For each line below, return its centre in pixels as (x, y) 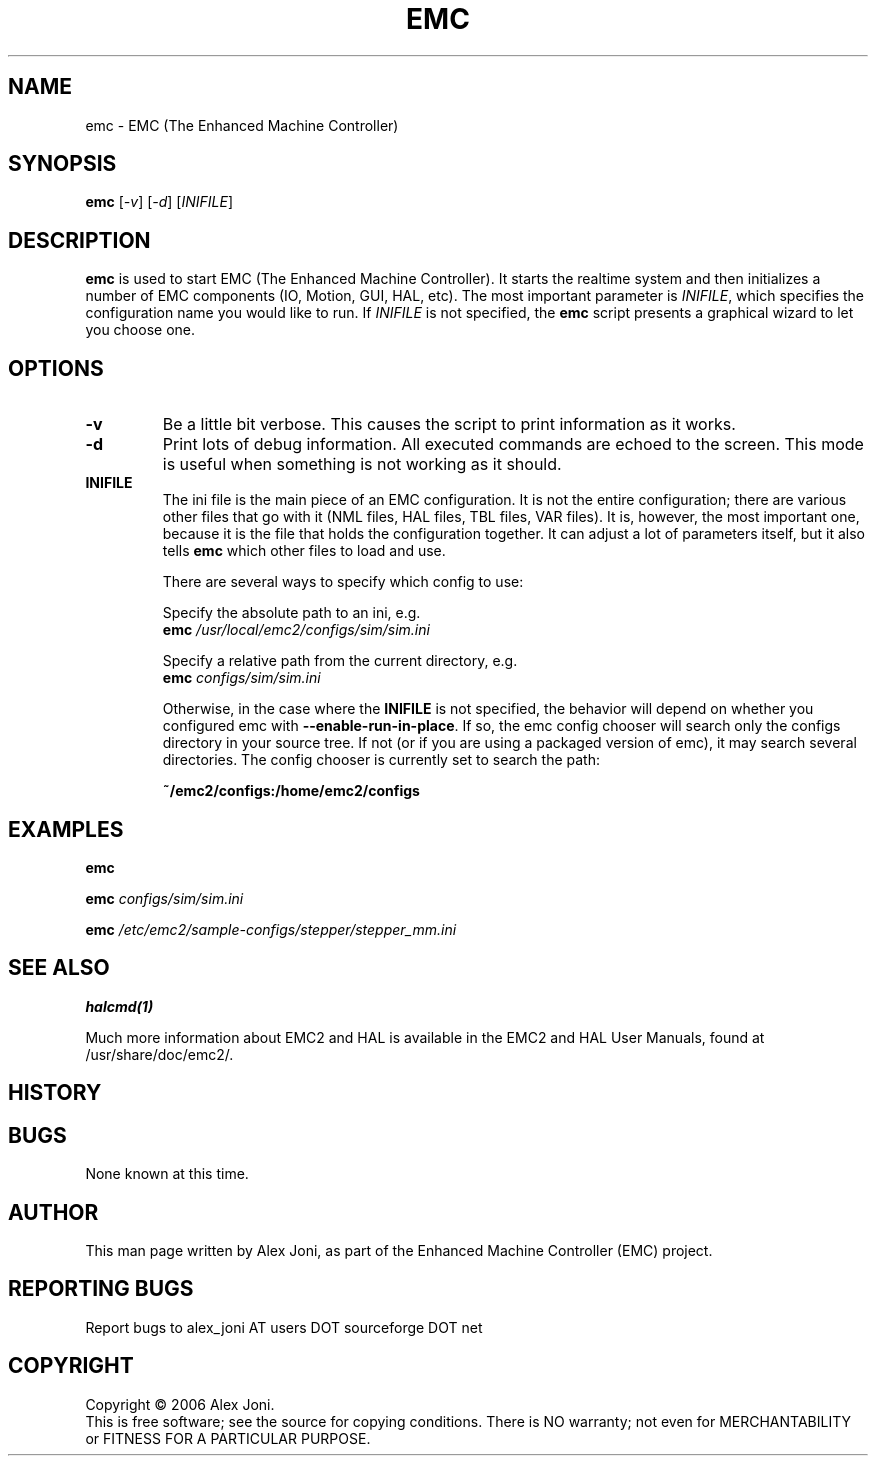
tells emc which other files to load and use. (304, 551)
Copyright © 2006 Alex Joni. (180, 1404)
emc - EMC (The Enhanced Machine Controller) (242, 125)
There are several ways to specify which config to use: (343, 582)
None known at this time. (167, 1174)
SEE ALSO (59, 968)
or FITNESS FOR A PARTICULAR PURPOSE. (228, 1438)
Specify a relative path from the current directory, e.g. (340, 661)
